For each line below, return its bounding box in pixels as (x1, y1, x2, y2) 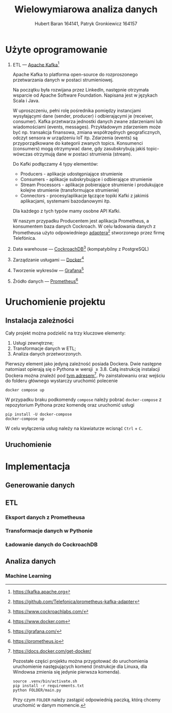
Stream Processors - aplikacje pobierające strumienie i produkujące (20, 182, 164, 188)
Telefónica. (12, 235, 37, 241)
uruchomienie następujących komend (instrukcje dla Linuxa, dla (12, 663, 147, 670)
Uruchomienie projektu (5, 296, 106, 307)
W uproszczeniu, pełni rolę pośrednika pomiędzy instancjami (12, 107, 141, 114)
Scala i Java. (12, 98, 40, 104)
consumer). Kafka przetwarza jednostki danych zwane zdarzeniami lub (12, 119, 163, 125)
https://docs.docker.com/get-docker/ (12, 648, 92, 654)
